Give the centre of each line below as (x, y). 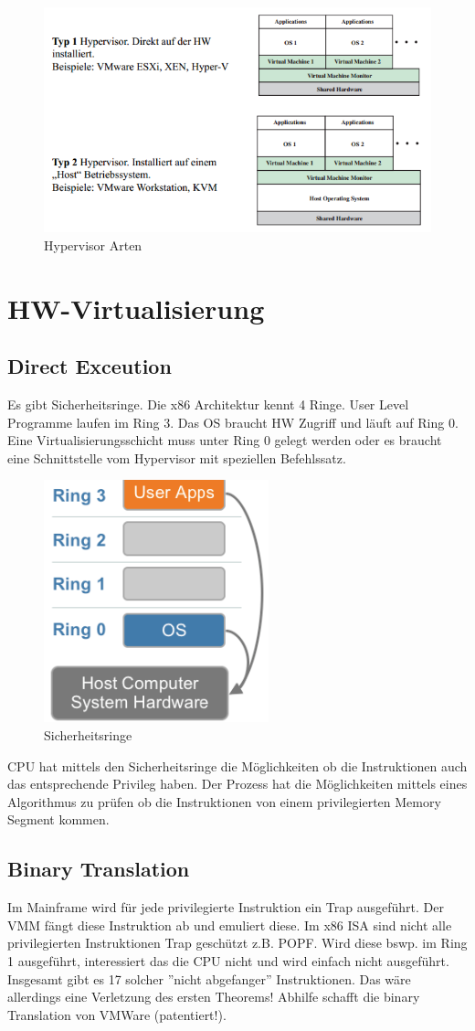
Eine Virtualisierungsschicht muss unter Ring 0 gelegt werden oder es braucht (225, 440)
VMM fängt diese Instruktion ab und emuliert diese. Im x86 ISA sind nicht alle (230, 925)
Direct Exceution (90, 366)
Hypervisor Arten (93, 244)
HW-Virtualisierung (136, 308)
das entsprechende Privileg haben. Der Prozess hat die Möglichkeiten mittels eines (237, 784)
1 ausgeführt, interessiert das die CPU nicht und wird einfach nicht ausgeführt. (228, 961)
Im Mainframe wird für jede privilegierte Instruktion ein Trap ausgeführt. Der (226, 907)
